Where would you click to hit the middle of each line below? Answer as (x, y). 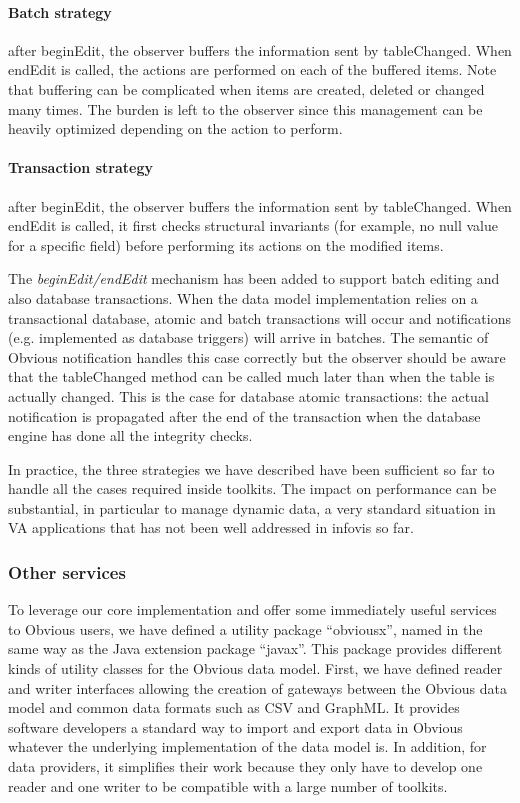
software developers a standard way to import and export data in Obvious (235, 726)
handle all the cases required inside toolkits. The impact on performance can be (252, 488)
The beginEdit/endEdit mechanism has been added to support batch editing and (254, 278)
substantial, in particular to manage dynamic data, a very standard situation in (252, 507)
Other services (67, 571)
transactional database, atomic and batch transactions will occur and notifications (259, 317)
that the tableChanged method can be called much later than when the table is (251, 376)
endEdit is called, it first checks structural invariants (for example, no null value (253, 225)
